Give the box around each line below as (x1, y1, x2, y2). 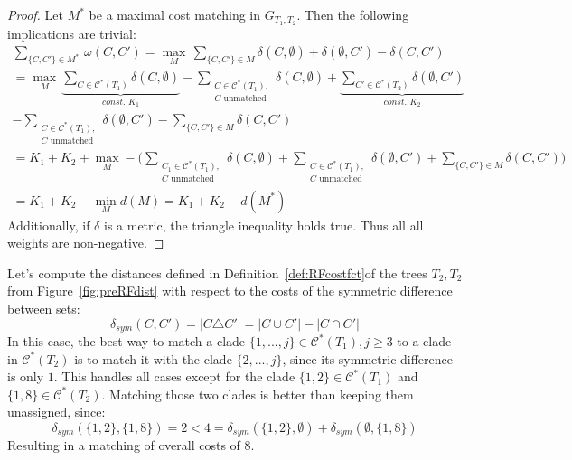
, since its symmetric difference (282, 349, 453, 368)
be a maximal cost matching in (89, 5, 261, 23)
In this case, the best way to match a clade (7, 332, 246, 351)
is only (7, 367, 44, 386)
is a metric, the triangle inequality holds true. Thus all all (103, 215, 424, 234)
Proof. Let (7, 5, 63, 23)
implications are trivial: (7, 23, 136, 42)
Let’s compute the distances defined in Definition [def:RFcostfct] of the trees (7, 263, 427, 282)
